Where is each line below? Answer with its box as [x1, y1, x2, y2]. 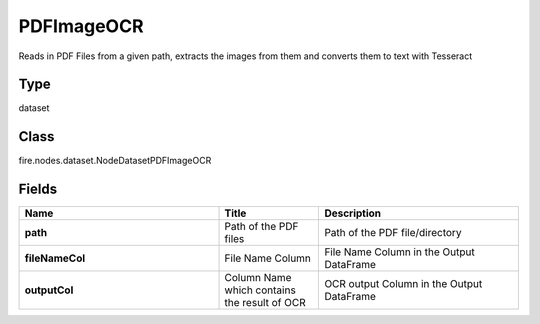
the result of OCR [224, 296, 306, 310]
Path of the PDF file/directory [324, 226, 462, 240]
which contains [224, 283, 297, 297]
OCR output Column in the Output [324, 277, 483, 291]
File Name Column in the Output [324, 245, 475, 259]
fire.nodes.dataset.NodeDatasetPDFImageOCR [18, 155, 212, 167]
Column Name [224, 271, 292, 285]
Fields [18, 181, 58, 198]
